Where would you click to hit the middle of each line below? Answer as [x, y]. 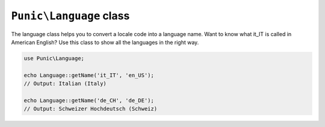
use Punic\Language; [54, 58]
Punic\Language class [70, 16]
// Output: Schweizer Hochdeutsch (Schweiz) [91, 109]
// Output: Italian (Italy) [65, 84]
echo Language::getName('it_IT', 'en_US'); [89, 75]
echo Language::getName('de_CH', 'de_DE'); [89, 100]
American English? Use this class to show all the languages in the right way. [105, 42]
